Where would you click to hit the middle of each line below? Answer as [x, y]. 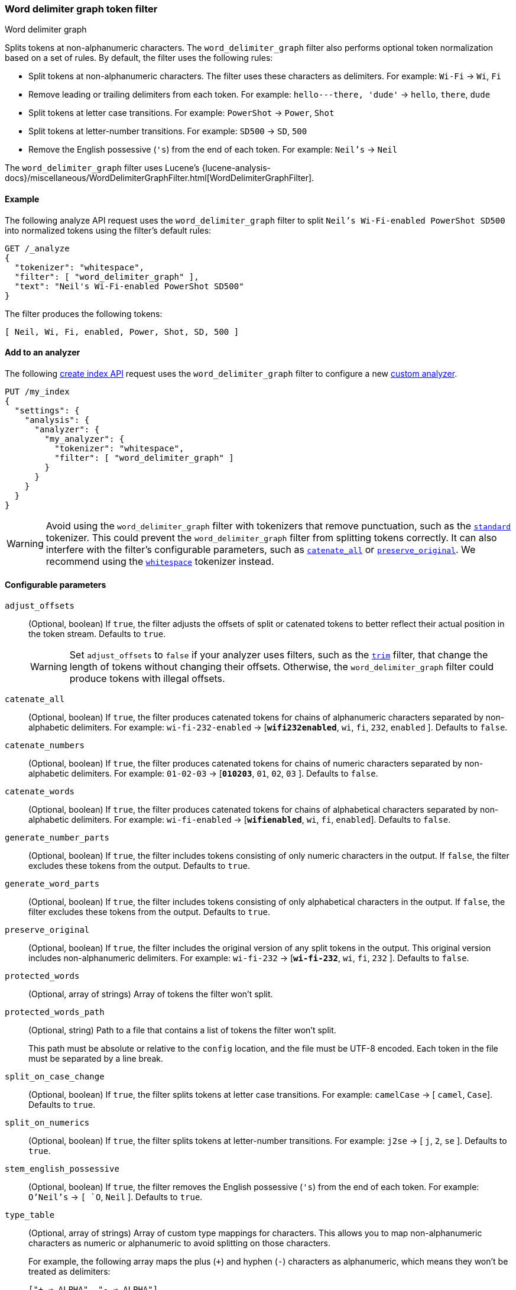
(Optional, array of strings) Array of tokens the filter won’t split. [151, 994]
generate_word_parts [52, 884]
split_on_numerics [47, 1123]
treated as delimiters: [69, 1272]
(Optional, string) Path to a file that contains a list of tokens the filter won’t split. [182, 1030]
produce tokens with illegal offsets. [147, 679]
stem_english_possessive [62, 1169]
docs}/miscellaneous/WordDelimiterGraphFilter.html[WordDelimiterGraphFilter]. [160, 178]
